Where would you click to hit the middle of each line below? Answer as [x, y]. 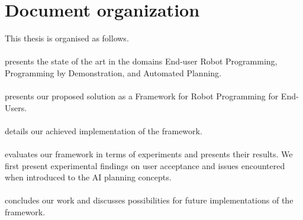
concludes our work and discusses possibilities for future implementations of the [149, 200]
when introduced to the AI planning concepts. [88, 177]
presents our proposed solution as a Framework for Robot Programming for [142, 96]
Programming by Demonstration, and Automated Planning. [113, 72]
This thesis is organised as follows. [67, 38]
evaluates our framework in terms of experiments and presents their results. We [149, 154]
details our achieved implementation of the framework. [104, 130]
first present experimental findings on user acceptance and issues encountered [145, 165]
